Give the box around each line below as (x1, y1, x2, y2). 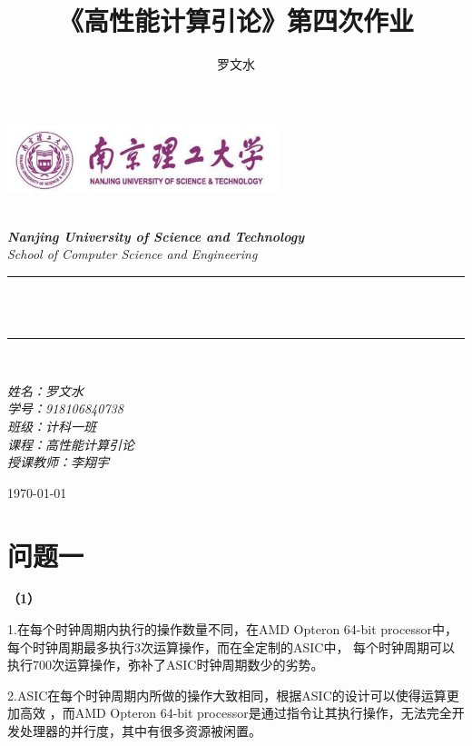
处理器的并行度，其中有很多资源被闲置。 (19, 721, 261, 740)
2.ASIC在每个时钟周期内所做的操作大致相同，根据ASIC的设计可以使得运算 (7, 685, 447, 704)
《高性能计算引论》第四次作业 (57, 2, 414, 39)
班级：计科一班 (7, 416, 96, 435)
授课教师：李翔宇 (7, 453, 109, 472)
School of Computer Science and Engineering (7, 244, 258, 264)
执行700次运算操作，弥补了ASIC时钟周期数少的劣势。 (7, 655, 324, 674)
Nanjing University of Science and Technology (7, 226, 305, 245)
